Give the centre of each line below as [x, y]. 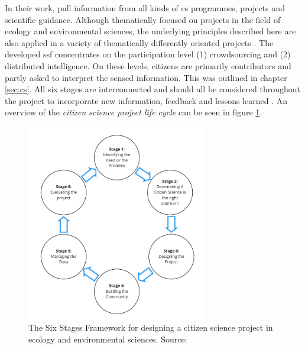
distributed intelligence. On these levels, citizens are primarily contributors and [148, 65]
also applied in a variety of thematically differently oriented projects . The [139, 42]
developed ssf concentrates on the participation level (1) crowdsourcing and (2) [148, 54]
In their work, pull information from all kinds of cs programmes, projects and [145, 8]
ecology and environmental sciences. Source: [108, 339]
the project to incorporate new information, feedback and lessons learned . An [146, 100]
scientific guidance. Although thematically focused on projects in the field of [143, 19]
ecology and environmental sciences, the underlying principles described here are [150, 31]
